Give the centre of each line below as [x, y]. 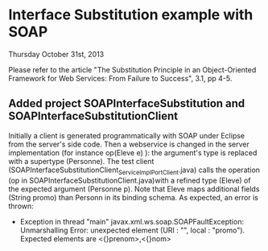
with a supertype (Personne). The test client [81, 161]
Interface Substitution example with [131, 15]
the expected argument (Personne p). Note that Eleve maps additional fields [134, 189]
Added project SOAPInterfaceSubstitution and [127, 103]
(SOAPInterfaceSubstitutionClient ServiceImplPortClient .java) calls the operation [134, 171]
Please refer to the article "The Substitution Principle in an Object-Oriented [132, 69]
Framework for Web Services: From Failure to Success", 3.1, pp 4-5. [120, 78]
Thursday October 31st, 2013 [56, 54]
